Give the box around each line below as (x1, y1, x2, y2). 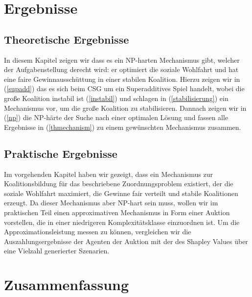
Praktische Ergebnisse (4, 146, 117, 161)
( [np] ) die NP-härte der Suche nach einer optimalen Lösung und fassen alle (4, 112, 229, 123)
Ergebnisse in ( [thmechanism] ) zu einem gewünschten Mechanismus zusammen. (4, 122, 241, 132)
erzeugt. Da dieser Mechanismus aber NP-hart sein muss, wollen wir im (4, 198, 218, 208)
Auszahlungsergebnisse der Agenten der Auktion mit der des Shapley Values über (4, 236, 248, 246)
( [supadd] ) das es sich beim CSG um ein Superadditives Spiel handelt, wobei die (4, 83, 245, 94)
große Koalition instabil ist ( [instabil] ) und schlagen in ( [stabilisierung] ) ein (4, 93, 229, 103)
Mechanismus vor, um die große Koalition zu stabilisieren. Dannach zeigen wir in (4, 102, 247, 113)
